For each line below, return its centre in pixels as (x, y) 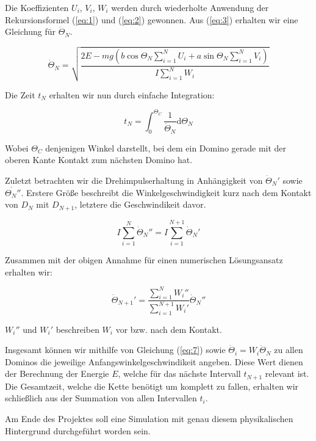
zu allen (289, 350)
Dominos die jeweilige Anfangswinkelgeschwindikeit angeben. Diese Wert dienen (154, 361)
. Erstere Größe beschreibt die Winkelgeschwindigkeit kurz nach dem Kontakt (166, 192)
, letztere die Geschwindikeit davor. (140, 204)
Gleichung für (30, 31)
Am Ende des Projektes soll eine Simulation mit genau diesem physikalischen (149, 419)
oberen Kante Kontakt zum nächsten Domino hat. (99, 160)
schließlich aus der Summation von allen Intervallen (101, 398)
